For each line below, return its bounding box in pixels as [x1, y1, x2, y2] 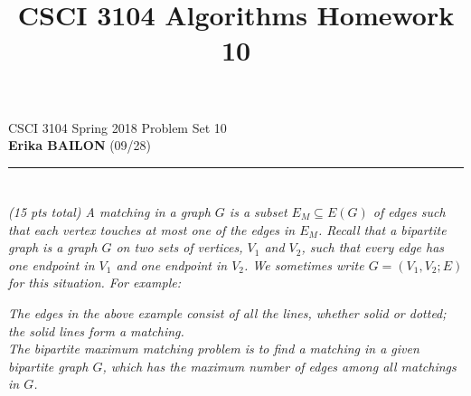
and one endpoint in [116, 255, 228, 274]
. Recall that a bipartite [317, 220, 447, 239]
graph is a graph [8, 238, 98, 257]
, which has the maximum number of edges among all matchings [102, 356, 457, 375]
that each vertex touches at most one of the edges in [8, 220, 296, 239]
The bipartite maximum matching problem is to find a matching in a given [8, 339, 419, 358]
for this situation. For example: [8, 273, 181, 292]
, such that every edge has [301, 238, 445, 257]
